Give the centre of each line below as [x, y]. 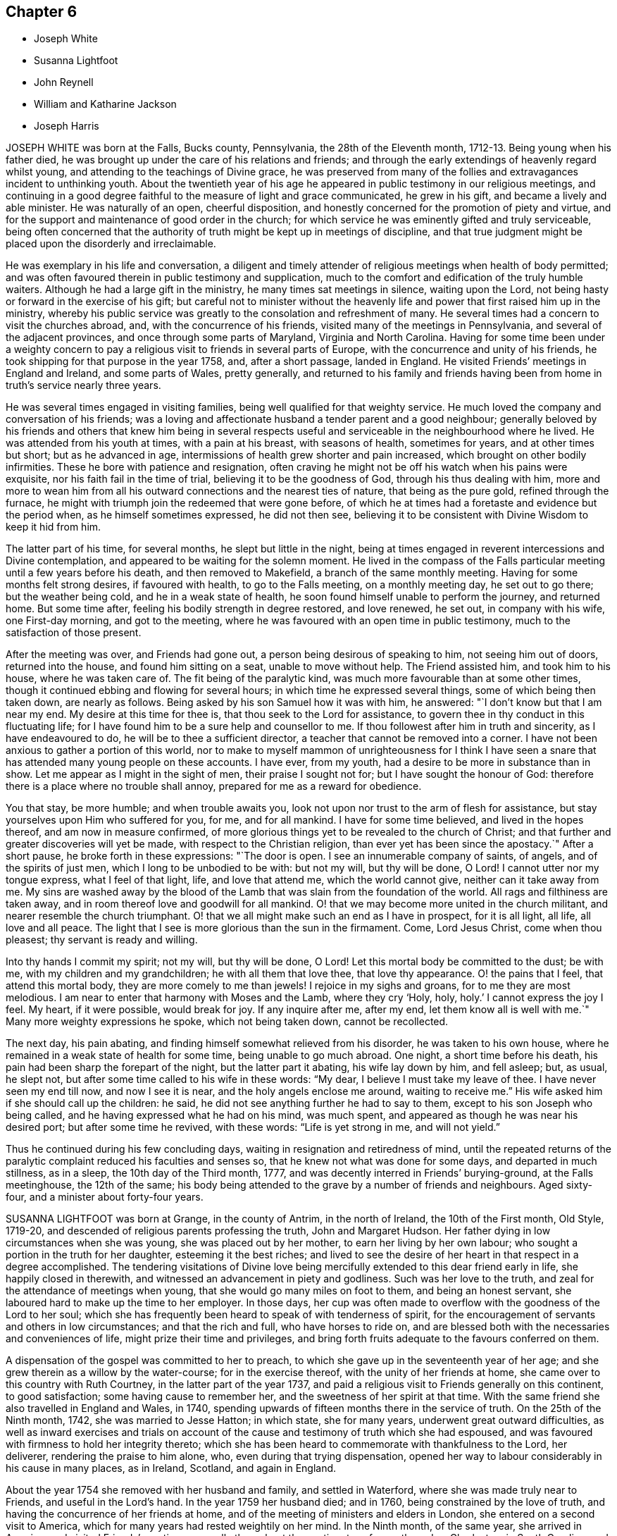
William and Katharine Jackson [105, 104]
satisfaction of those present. [74, 633]
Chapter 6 [42, 12]
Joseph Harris [67, 126]
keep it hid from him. [54, 527]
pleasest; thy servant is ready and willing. [102, 940]
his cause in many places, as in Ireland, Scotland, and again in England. [171, 1468]
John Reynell [64, 82]
